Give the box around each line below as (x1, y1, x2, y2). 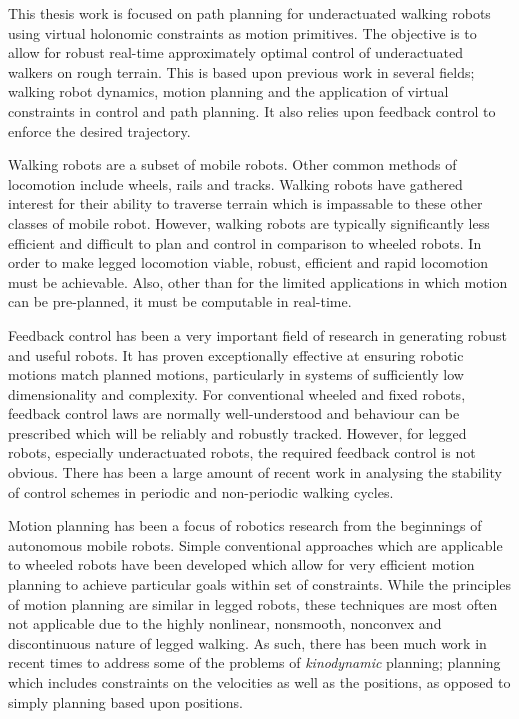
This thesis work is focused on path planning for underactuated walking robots (8, 3, 491, 23)
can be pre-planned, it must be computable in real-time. (8, 291, 352, 312)
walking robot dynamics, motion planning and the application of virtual (8, 81, 449, 102)
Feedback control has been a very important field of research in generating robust (8, 324, 507, 345)
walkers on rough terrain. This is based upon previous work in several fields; (8, 61, 475, 82)
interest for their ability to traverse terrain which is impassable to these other (8, 193, 483, 214)
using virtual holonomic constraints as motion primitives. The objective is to (8, 22, 477, 43)
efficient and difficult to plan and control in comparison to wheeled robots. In (8, 232, 482, 253)
